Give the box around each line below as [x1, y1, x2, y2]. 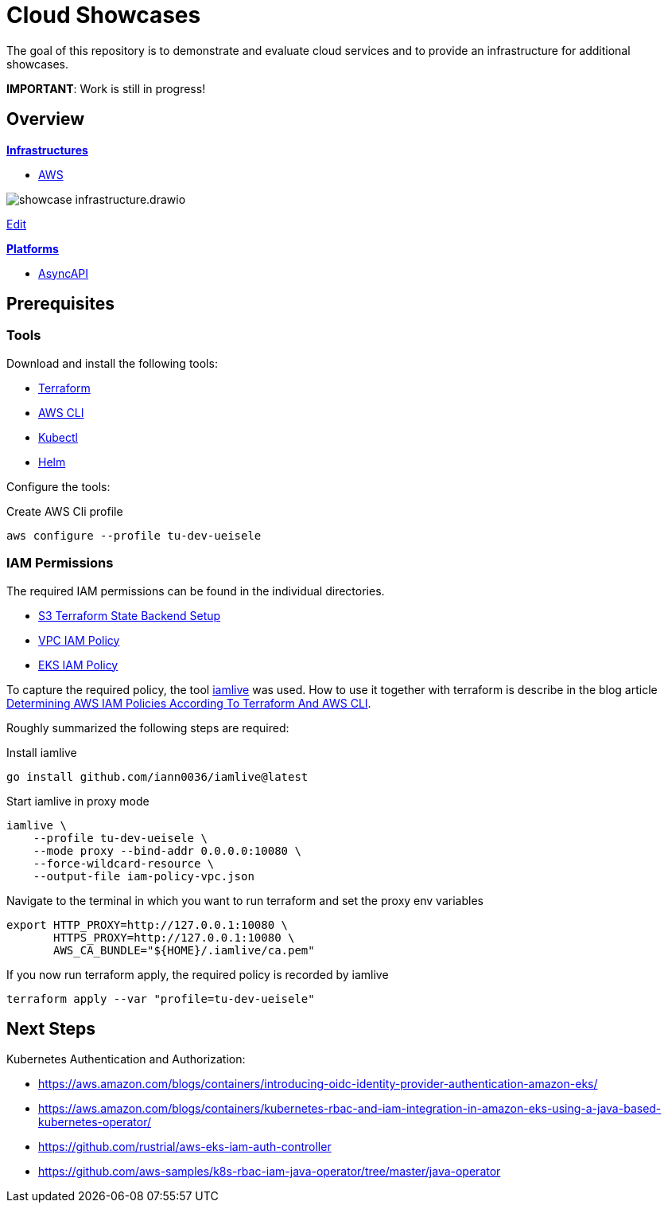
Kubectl [38, 430, 78, 444]
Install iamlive [6, 745, 77, 759]
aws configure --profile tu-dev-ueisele [6, 528, 262, 542]
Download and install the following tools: [6, 356, 218, 370]
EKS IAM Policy [38, 657, 118, 672]
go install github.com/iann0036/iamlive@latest [6, 770, 309, 783]
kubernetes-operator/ [38, 1115, 151, 1129]
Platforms [6, 241, 59, 255]
